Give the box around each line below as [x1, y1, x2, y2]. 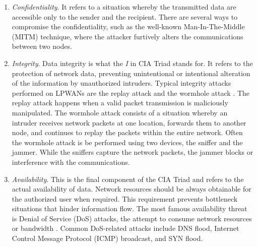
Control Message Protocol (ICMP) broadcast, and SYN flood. [12, 233, 203, 243]
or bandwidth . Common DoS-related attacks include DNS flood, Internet [12, 223, 239, 233]
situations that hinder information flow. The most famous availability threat [12, 203, 247, 214]
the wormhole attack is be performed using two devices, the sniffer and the [12, 137, 243, 147]
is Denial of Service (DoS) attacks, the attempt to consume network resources [12, 213, 252, 223]
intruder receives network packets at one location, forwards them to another [12, 117, 246, 128]
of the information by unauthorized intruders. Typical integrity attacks [12, 78, 231, 88]
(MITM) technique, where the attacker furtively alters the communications [12, 31, 243, 41]
